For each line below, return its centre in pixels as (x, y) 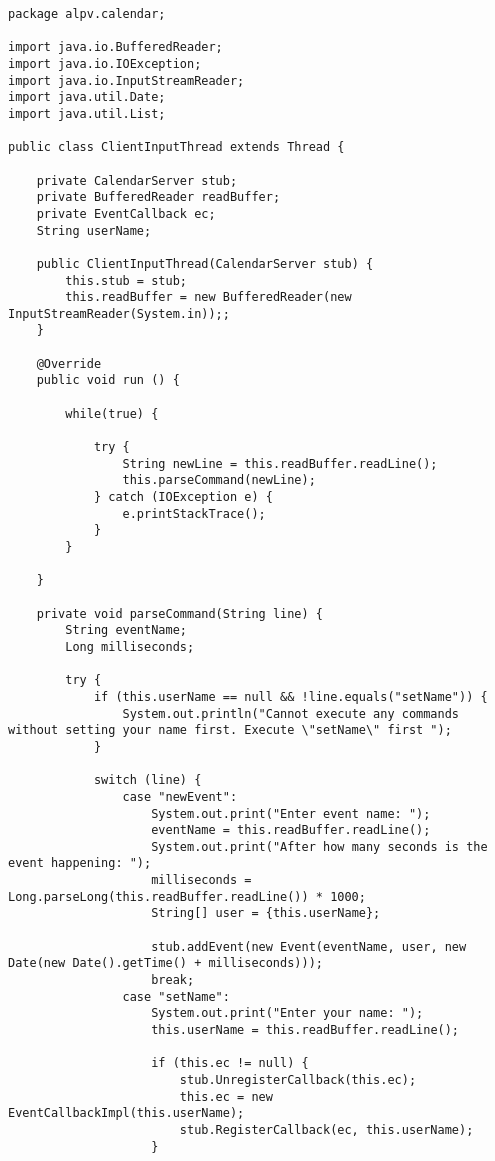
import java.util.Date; (87, 97)
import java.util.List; (87, 113)
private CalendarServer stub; (137, 180)
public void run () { (108, 380)
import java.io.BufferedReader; (115, 47)
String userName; (94, 230)
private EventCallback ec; (126, 213)
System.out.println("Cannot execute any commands (291, 713)
